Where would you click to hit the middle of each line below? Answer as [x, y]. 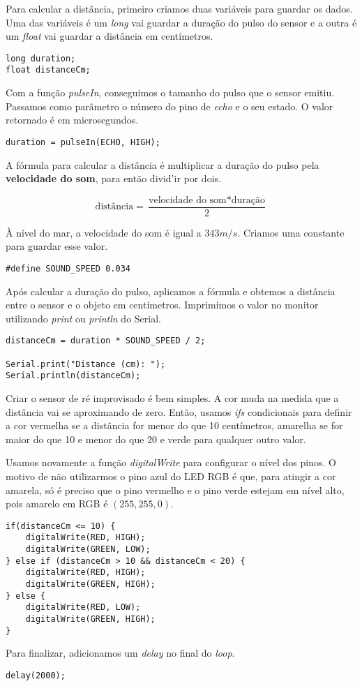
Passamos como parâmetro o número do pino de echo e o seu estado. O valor [169, 106]
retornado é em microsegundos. [72, 120]
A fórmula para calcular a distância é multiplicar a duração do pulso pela [163, 164]
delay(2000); [36, 675]
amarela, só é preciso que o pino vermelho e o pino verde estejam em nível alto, [175, 490]
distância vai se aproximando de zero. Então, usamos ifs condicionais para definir [179, 411]
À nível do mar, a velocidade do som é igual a [104, 232]
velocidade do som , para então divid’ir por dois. [113, 178]
